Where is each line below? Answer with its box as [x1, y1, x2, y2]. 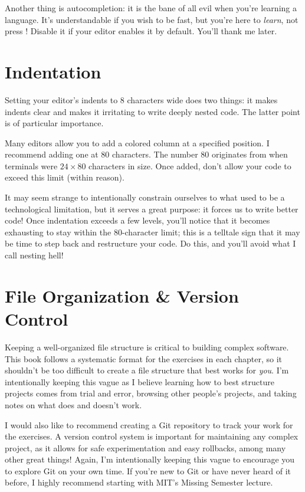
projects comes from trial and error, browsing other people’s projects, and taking [5, 387, 297, 399]
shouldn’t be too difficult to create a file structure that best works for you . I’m [5, 364, 289, 376]
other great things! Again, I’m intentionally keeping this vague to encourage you [5, 453, 295, 465]
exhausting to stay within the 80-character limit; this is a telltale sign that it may [5, 225, 300, 238]
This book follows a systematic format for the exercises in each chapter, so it [5, 352, 283, 365]
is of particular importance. [5, 117, 104, 129]
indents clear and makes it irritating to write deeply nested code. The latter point [5, 105, 300, 117]
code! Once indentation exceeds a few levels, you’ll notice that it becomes [5, 214, 270, 227]
